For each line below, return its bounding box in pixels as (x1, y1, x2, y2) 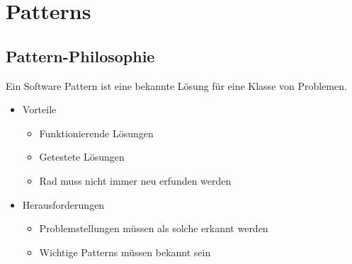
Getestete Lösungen (39, 149, 125, 164)
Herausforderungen (22, 197, 105, 212)
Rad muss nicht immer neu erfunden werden (39, 173, 232, 188)
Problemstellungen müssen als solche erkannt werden (39, 221, 268, 236)
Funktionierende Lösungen (39, 125, 154, 140)
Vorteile (22, 102, 57, 117)
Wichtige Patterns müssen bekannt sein (39, 244, 211, 259)
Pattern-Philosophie (6, 45, 155, 67)
